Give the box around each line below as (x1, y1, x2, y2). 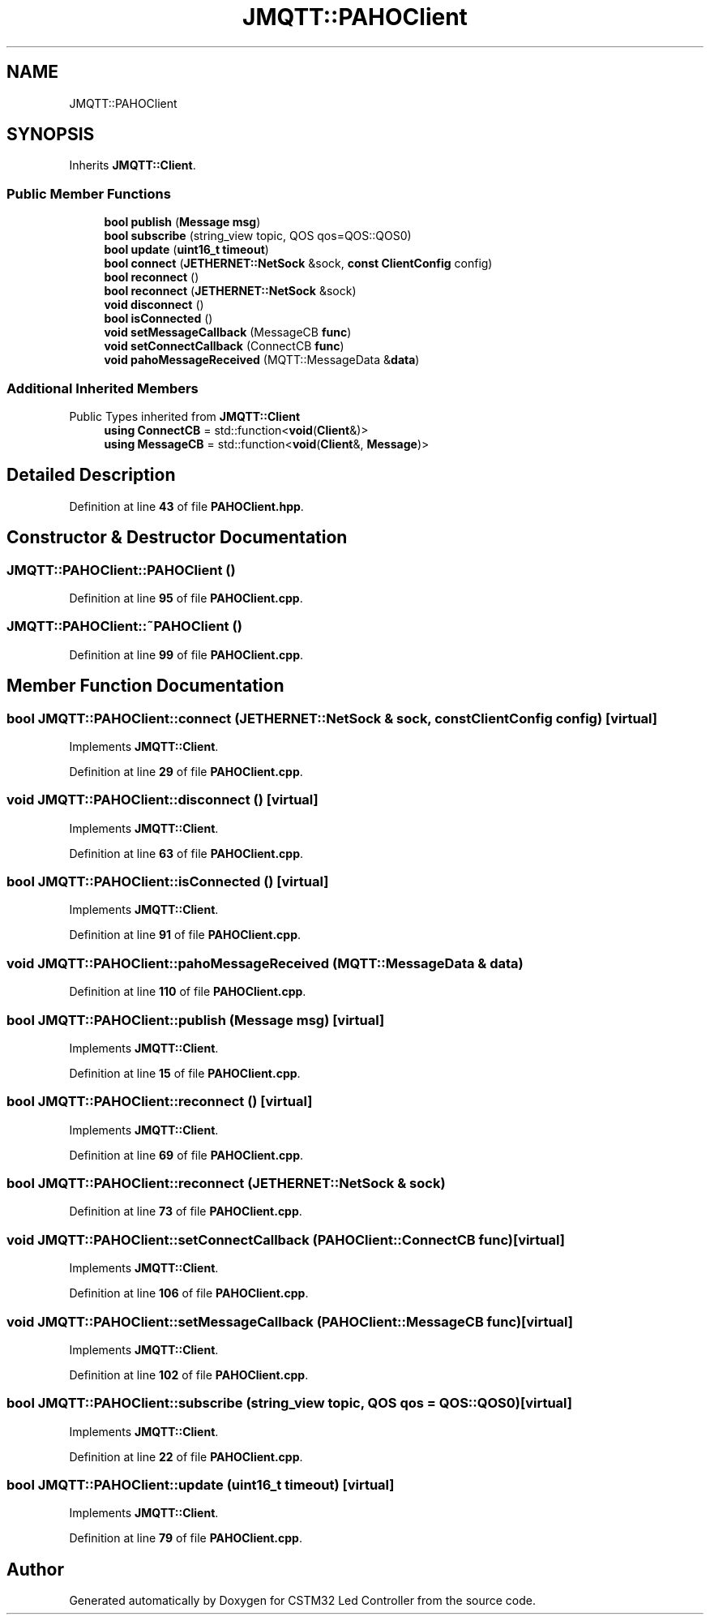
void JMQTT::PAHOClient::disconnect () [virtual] (6, 791, 319, 808)
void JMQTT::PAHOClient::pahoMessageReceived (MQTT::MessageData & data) (6, 954, 524, 971)
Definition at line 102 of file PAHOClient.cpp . (69, 1367, 309, 1382)
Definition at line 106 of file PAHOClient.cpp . (69, 1286, 309, 1301)
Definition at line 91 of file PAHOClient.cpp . (69, 928, 302, 942)
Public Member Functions (6, 185, 171, 202)
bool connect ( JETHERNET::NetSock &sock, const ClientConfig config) (104, 256, 493, 271)
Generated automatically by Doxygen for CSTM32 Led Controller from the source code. (69, 1593, 536, 1608)
